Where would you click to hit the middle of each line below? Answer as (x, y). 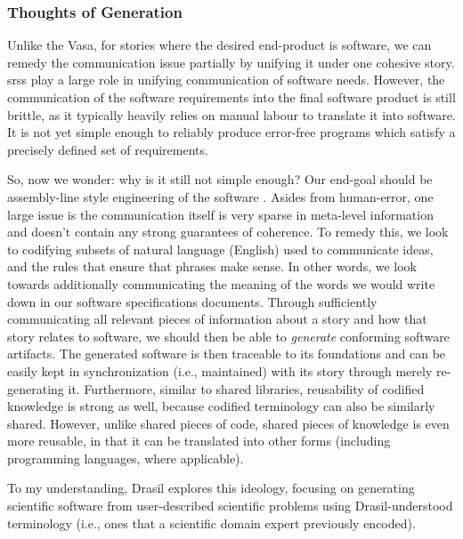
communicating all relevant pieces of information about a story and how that (217, 319)
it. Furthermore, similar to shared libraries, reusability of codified (246, 388)
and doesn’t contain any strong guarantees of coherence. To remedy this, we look (228, 232)
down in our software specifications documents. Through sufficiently (192, 301)
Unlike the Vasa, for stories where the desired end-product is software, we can (219, 45)
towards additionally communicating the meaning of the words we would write (221, 283)
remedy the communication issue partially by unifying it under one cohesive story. (231, 62)
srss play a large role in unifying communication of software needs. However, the (226, 80)
